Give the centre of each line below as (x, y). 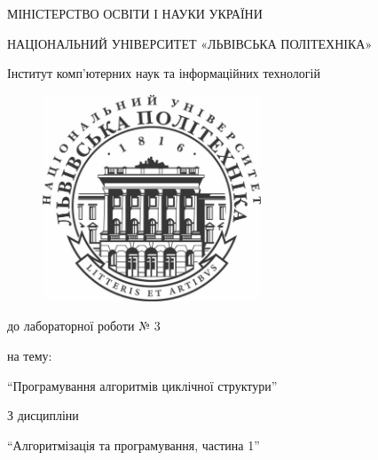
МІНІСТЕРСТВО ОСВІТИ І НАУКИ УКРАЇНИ (135, 13)
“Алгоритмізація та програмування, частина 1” (134, 444)
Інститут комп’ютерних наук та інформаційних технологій (164, 73)
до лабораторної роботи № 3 (84, 326)
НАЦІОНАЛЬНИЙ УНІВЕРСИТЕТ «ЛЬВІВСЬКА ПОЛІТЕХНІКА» (190, 43)
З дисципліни (43, 415)
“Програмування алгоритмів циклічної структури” (142, 385)
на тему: (30, 355)
